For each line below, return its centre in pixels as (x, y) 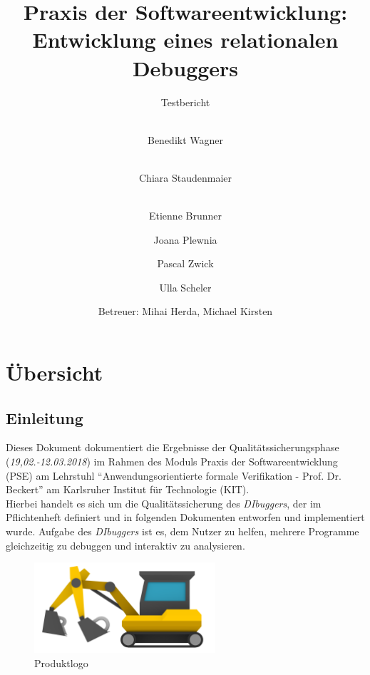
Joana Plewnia (185, 239)
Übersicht (55, 372)
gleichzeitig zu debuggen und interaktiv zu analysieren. (125, 545)
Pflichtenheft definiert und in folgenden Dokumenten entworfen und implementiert (185, 517)
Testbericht (185, 102)
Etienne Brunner (185, 216)
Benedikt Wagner (185, 139)
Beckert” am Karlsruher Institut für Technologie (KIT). (128, 489)
